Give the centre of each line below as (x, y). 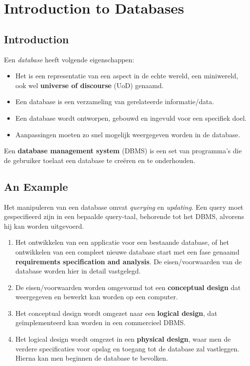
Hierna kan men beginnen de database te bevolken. (92, 358)
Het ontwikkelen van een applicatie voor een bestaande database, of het (122, 242)
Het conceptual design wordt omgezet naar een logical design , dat (116, 313)
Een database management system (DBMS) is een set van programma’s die (123, 151)
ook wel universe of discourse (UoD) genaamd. (89, 85)
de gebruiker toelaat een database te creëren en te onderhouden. (100, 160)
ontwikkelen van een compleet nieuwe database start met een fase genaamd (127, 251)
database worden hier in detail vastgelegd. (78, 271)
